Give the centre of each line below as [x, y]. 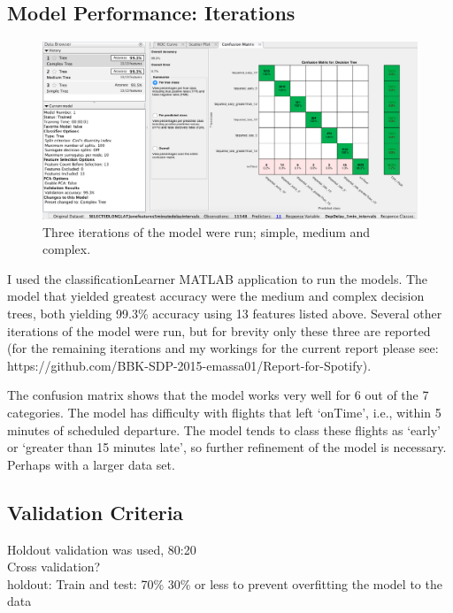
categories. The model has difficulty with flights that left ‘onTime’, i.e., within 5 [224, 412]
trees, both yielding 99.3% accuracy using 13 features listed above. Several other [225, 313]
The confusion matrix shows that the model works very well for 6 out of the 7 [218, 395]
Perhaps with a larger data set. [91, 464]
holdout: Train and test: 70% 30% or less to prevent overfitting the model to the [225, 583]
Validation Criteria [96, 512]
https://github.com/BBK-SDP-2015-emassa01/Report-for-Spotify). [189, 365]
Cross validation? [54, 567]
